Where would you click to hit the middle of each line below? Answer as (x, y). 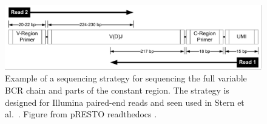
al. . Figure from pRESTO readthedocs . (81, 114)
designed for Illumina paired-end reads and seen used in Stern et (125, 102)
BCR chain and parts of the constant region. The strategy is (117, 90)
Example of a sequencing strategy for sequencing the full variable (126, 78)
